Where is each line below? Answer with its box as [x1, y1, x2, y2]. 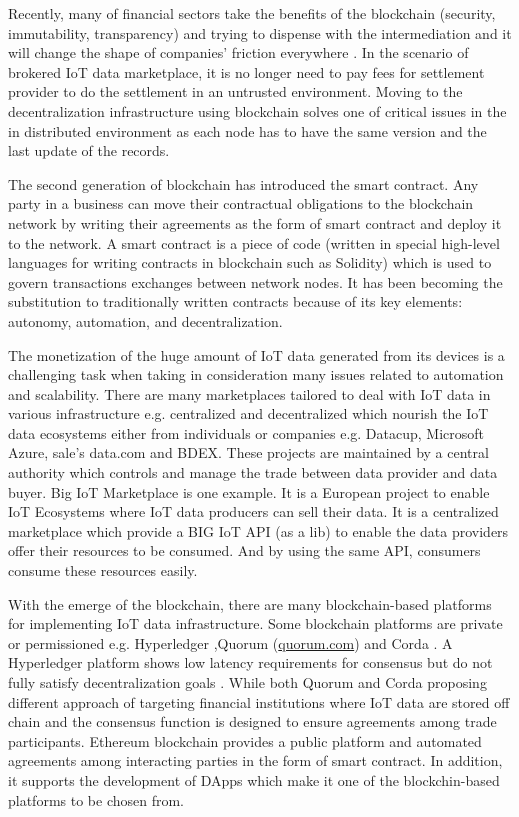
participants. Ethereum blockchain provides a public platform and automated [8, 730, 482, 751]
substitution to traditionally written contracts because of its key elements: [8, 291, 463, 312]
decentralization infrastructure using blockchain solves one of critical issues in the [8, 100, 507, 121]
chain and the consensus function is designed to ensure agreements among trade [8, 711, 497, 732]
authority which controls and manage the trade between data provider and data [8, 462, 498, 483]
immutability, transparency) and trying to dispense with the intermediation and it [8, 22, 512, 43]
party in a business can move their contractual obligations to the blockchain [8, 193, 474, 214]
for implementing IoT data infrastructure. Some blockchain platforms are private [8, 613, 503, 634]
